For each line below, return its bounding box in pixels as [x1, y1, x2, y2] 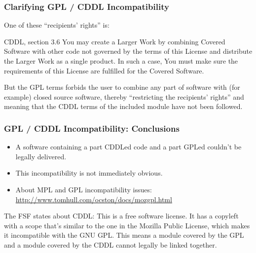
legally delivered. [15, 151, 67, 161]
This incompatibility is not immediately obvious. [15, 168, 163, 178]
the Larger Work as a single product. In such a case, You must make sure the [4, 56, 238, 66]
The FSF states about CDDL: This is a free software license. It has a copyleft [4, 211, 239, 221]
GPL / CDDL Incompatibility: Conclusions [4, 122, 180, 134]
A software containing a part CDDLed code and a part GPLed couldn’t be [15, 142, 242, 152]
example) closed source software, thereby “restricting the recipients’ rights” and [4, 91, 244, 102]
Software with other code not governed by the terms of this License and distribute [4, 46, 253, 56]
